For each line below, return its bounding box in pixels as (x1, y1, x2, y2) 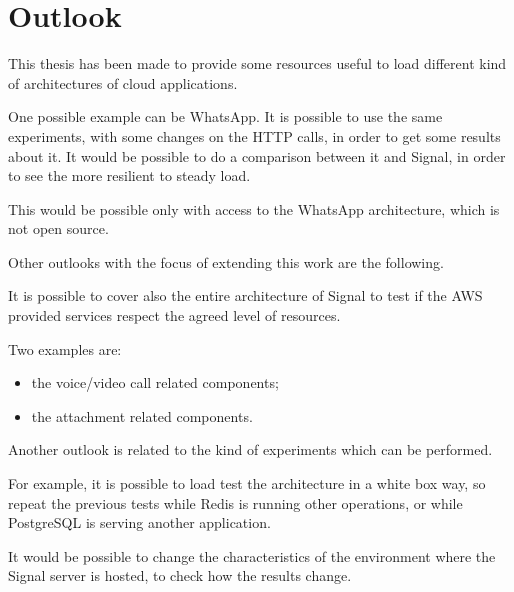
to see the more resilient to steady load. (8, 165, 251, 186)
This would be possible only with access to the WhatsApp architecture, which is (8, 198, 500, 219)
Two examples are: (8, 338, 122, 359)
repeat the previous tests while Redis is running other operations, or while (8, 492, 463, 513)
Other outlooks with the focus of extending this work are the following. (8, 251, 444, 272)
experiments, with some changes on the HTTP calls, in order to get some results (8, 125, 501, 146)
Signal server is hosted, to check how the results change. (8, 565, 352, 586)
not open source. (8, 218, 109, 239)
